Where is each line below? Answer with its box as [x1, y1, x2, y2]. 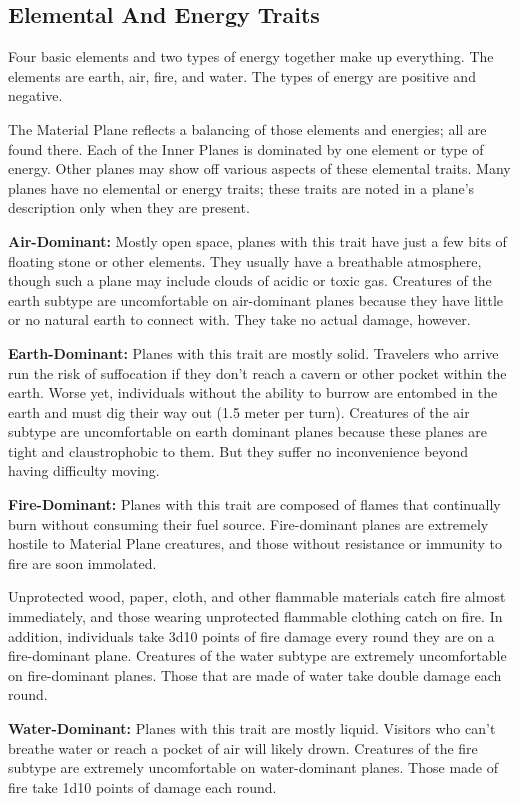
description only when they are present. [8, 197, 250, 218]
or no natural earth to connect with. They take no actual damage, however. [8, 309, 471, 330]
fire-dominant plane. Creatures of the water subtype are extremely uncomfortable [8, 645, 507, 666]
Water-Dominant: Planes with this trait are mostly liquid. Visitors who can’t [8, 718, 496, 739]
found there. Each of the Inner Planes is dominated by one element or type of [8, 138, 484, 159]
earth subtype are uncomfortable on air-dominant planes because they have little [8, 289, 504, 310]
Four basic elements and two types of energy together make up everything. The [8, 46, 494, 67]
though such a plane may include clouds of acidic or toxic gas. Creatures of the [8, 270, 492, 291]
